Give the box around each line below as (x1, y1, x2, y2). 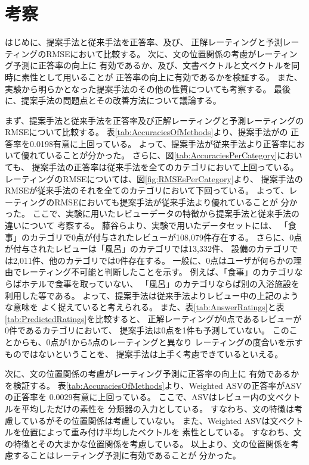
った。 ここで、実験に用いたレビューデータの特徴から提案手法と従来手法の (5, 207, 300, 220)
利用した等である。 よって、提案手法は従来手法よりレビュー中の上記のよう (5, 289, 299, 301)
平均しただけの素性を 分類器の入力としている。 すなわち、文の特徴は (21, 402, 294, 414)
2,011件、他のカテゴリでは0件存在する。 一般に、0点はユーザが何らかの (13, 254, 293, 266)
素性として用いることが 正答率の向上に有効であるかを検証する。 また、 (21, 70, 302, 83)
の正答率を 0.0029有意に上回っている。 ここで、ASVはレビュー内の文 (5, 391, 276, 403)
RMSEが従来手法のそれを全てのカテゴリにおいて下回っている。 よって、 (5, 184, 289, 196)
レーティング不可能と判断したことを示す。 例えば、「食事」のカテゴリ (21, 266, 295, 278)
